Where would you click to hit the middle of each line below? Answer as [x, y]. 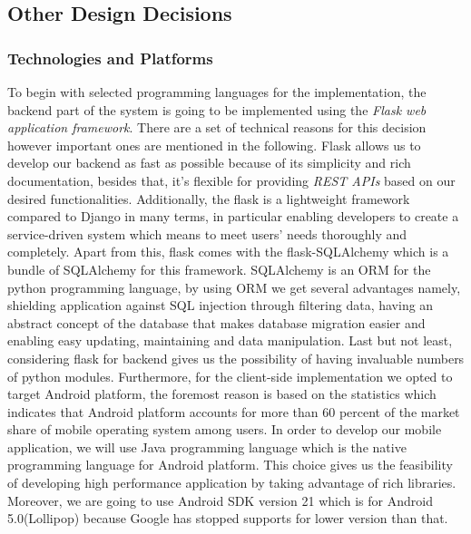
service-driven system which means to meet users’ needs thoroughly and [207, 233]
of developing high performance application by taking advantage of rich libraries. [232, 483]
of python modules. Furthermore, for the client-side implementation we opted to [230, 376]
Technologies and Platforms [110, 58]
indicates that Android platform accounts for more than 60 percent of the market [234, 411]
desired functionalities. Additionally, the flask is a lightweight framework [209, 198]
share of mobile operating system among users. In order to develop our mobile [225, 429]
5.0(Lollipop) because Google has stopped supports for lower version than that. [228, 518]
